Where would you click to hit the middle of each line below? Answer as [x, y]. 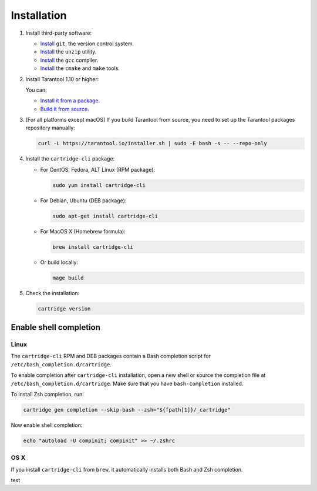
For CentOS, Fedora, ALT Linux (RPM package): [98, 169]
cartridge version [64, 308]
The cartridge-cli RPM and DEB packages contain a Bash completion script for [111, 356]
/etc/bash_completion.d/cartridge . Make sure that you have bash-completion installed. [127, 383]
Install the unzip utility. [68, 52]
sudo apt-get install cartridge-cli [105, 216]
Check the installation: [53, 293]
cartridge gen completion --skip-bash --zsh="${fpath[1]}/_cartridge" [127, 410]
